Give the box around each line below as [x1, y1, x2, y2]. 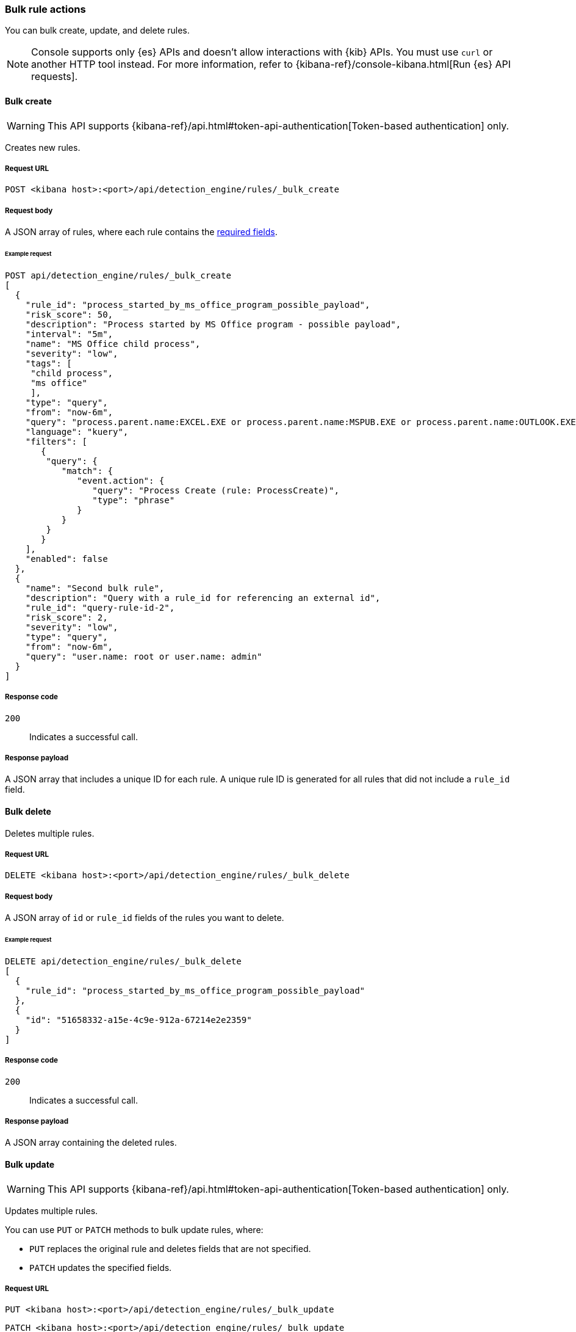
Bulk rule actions [5, 3, 86, 15]
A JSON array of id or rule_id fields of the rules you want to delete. [5, 912, 284, 923]
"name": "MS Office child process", [25, 338, 201, 349]
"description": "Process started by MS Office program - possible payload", [25, 319, 401, 329]
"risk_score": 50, [25, 309, 113, 319]
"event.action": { [77, 475, 165, 486]
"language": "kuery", [25, 426, 129, 437]
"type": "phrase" [92, 495, 175, 505]
